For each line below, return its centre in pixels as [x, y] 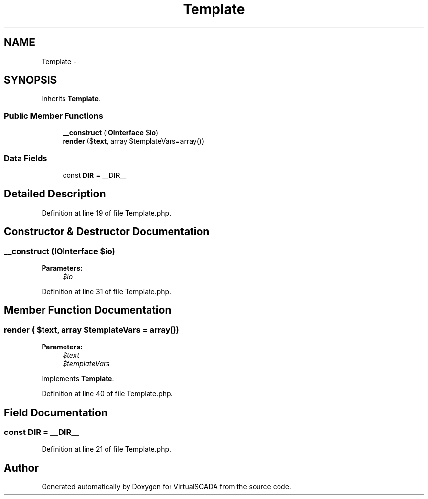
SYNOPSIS [31, 80]
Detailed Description [55, 194]
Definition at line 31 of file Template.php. [107, 292]
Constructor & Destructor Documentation [107, 232]
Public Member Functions [53, 116]
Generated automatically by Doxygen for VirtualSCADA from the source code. [166, 487]
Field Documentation [56, 412]
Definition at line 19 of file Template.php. [107, 213]
